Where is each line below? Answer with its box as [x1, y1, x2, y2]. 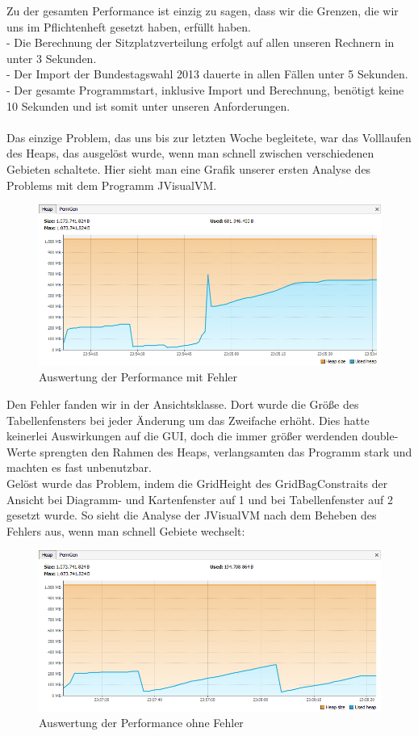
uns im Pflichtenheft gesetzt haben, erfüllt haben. [6, 18, 251, 35]
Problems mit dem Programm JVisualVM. [6, 176, 217, 193]
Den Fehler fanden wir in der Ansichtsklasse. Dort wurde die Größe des [6, 395, 359, 412]
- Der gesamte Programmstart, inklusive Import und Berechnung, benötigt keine [6, 81, 404, 98]
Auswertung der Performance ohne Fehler [39, 714, 244, 731]
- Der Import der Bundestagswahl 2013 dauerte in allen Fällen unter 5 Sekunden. [6, 65, 408, 82]
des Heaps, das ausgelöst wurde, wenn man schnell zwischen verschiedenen [6, 145, 374, 162]
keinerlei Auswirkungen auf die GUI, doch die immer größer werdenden [6, 427, 358, 444]
